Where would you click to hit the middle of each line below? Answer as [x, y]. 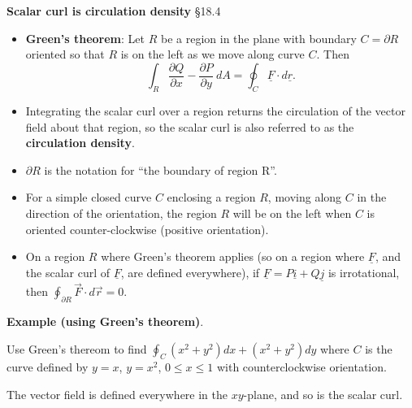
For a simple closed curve [89, 197]
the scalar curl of [68, 272]
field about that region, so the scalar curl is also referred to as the [190, 126]
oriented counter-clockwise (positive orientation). [147, 229]
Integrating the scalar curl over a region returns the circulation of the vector [215, 111]
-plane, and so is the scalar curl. [323, 395]
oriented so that [65, 54]
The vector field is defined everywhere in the [117, 395]
